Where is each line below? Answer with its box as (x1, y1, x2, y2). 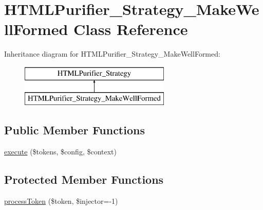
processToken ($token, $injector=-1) (4, 196, 118, 206)
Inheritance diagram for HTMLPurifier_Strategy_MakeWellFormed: (4, 48, 220, 59)
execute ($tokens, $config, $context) (4, 146, 117, 157)
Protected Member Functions (4, 171, 164, 187)
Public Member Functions (4, 122, 145, 138)
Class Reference (73, 19, 188, 40)
